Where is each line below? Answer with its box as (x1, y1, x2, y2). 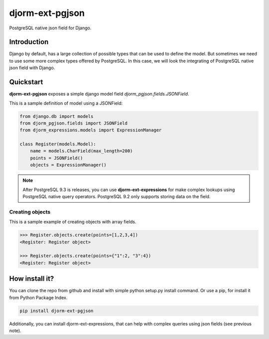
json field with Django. (9, 65, 55, 71)
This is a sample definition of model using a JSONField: (9, 100, 123, 106)
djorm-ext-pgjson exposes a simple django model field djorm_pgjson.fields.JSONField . (9, 91, 189, 97)
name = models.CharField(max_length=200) (30, 148, 133, 154)
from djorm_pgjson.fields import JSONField (19, 120, 128, 126)
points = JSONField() (30, 155, 83, 161)
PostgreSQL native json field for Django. (9, 25, 92, 31)
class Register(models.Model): (19, 141, 97, 147)
